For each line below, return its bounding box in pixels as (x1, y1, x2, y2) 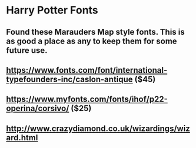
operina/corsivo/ (6, 103, 69, 113)
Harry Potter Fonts (6, 4, 98, 17)
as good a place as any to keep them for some (6, 36, 178, 46)
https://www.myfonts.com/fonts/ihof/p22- (6, 95, 168, 105)
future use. (6, 45, 48, 55)
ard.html (6, 133, 38, 143)
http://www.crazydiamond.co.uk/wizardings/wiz (6, 123, 190, 133)
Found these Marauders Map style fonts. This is (6, 27, 185, 37)
